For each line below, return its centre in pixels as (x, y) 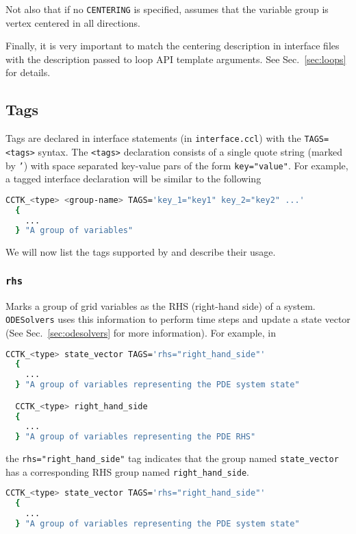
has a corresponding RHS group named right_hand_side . (128, 471)
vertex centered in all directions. (73, 22)
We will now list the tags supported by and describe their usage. (141, 252)
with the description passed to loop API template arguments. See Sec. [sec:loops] (176, 59)
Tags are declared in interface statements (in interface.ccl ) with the (153, 138)
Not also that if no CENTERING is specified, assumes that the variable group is (167, 9)
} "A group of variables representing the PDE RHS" (136, 437)
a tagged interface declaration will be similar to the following (133, 179)
